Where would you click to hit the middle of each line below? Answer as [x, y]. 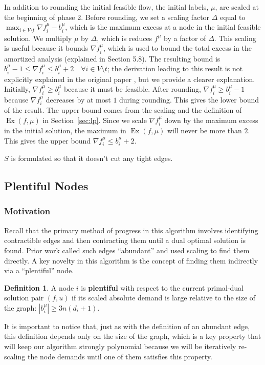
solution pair [24, 298]
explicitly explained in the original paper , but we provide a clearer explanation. [130, 79]
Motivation [27, 211]
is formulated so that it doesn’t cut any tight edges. [92, 158]
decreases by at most [78, 99]
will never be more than [204, 130]
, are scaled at [237, 7]
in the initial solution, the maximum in [65, 130]
